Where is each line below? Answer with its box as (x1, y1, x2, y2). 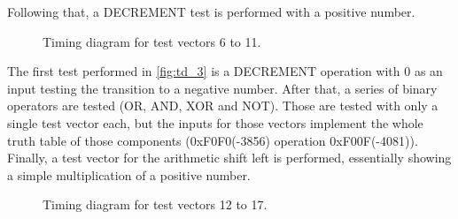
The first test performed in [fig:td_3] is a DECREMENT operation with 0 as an (7, 62, 443, 80)
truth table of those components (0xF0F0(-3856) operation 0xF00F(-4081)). (7, 131, 418, 149)
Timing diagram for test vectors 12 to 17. (43, 195, 268, 214)
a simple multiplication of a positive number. (7, 165, 251, 184)
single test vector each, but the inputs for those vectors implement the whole (7, 113, 423, 132)
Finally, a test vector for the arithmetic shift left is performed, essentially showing (7, 148, 452, 167)
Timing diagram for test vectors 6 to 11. (43, 32, 261, 50)
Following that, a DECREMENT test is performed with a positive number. (7, 3, 415, 20)
